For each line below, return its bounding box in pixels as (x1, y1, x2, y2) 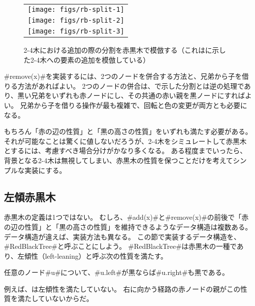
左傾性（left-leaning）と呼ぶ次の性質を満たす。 (17, 250, 168, 261)
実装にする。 (24, 165, 66, 175)
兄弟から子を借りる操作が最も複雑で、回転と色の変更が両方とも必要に (20, 100, 248, 110)
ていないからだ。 (38, 293, 94, 304)
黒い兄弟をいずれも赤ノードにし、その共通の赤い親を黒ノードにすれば (17, 90, 245, 101)
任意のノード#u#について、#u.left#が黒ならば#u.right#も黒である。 (4, 267, 229, 277)
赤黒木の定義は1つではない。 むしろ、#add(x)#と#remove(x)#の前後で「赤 (4, 212, 249, 222)
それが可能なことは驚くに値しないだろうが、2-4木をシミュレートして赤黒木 (4, 136, 247, 146)
